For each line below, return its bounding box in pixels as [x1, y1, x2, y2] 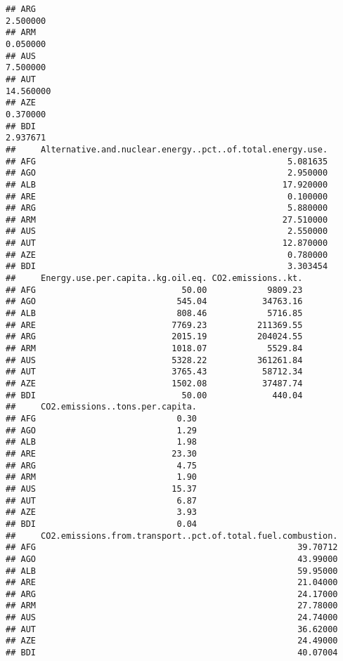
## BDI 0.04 [6, 518, 198, 529]
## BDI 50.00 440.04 [6, 390, 303, 400]
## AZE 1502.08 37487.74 [6, 379, 303, 388]
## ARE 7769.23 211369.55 [6, 320, 303, 330]
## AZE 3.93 [6, 507, 198, 518]
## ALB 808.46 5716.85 [6, 308, 303, 319]
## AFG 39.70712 [6, 542, 338, 553]
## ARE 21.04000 [6, 577, 338, 588]
